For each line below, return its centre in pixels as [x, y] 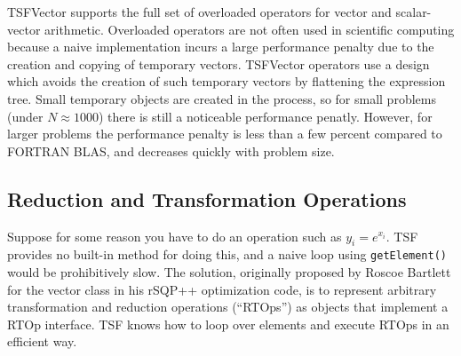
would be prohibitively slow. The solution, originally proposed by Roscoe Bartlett [229, 272]
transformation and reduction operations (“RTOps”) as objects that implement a [228, 307]
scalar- [413, 12]
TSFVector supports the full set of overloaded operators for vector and [199, 12]
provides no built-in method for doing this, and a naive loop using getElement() [227, 254]
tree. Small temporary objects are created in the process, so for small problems [222, 98]
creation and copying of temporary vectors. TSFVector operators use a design [219, 63]
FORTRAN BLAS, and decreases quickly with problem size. [171, 150]
